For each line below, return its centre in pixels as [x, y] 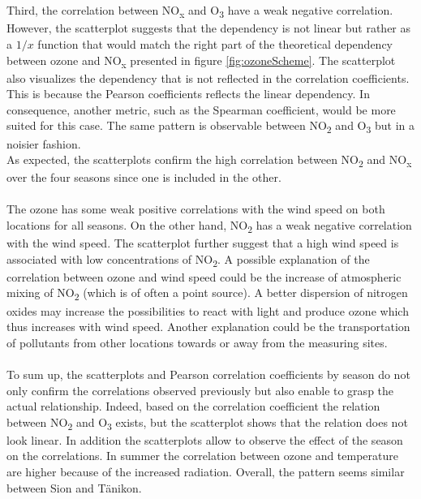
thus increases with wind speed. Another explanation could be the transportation [208, 327]
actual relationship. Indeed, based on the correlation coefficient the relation [193, 406]
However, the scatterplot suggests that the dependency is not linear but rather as [209, 28]
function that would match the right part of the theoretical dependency [215, 43]
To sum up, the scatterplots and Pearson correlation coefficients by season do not [208, 374]
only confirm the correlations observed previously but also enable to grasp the [200, 390]
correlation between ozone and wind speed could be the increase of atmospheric [204, 276]
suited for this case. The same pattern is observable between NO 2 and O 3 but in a [211, 127]
